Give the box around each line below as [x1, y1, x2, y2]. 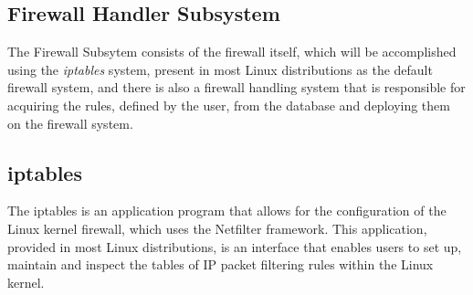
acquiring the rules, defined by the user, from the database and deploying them [7, 95, 450, 114]
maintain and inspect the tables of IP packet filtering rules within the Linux [7, 255, 434, 274]
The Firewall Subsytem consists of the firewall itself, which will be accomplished [7, 42, 457, 61]
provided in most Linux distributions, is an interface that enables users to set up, [7, 237, 462, 256]
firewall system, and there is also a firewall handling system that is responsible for [7, 78, 466, 97]
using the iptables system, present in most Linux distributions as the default [7, 59, 433, 79]
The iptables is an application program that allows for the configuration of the [7, 201, 447, 220]
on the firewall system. [7, 113, 133, 132]
